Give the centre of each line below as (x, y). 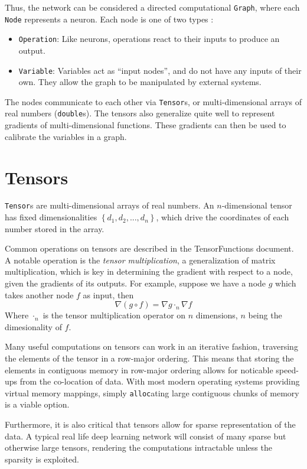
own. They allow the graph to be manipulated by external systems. (140, 82)
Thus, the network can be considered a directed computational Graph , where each (152, 7)
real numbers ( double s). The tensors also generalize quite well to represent (140, 113)
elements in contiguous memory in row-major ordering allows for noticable (139, 369)
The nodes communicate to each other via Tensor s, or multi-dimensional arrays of (153, 101)
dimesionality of (33, 326)
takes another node (39, 294)
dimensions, (217, 315)
